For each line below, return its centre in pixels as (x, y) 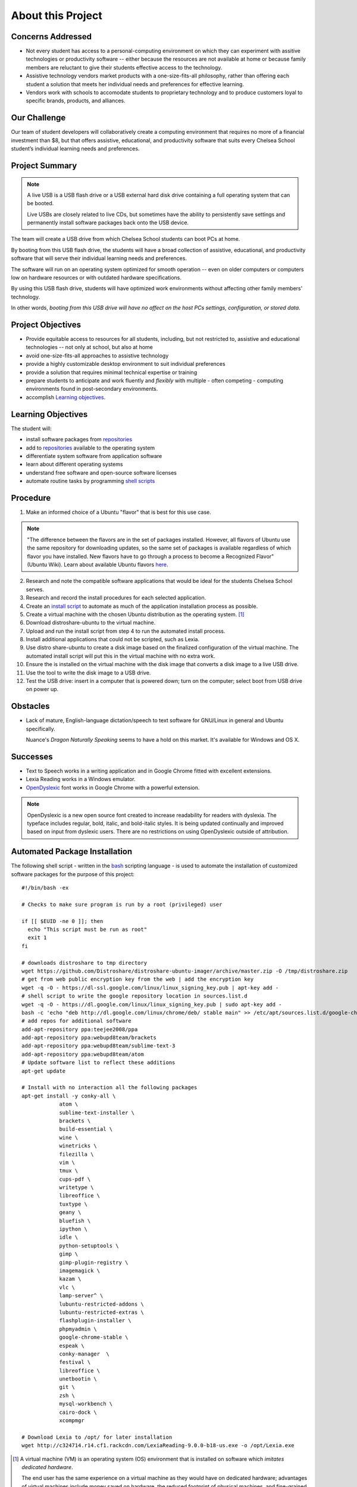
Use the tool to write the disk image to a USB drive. (88, 673)
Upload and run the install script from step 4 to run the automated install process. (126, 631)
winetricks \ (78, 1146)
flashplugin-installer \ (95, 1321)
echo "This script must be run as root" (87, 929)
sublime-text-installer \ (97, 1113)
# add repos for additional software (77, 1021)
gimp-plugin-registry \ (94, 1262)
